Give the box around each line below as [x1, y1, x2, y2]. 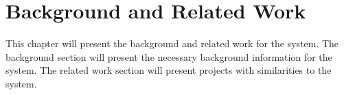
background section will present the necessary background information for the [5, 49, 332, 64]
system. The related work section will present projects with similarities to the [5, 63, 332, 77]
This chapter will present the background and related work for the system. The [5, 36, 339, 51]
